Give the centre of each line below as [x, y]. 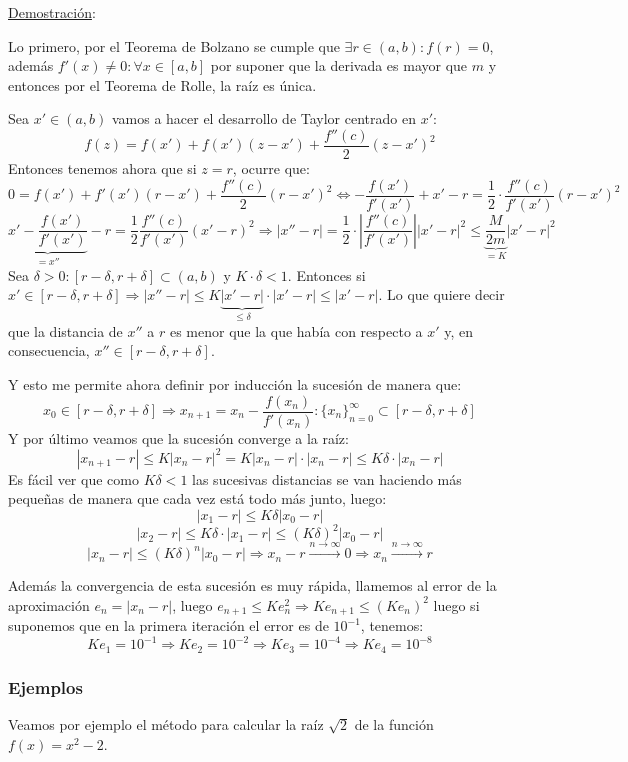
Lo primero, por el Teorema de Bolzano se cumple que [174, 45]
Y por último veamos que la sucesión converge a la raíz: [178, 437]
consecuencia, [49, 350]
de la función [394, 723]
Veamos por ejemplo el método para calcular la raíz [166, 723]
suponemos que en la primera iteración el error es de [168, 625]
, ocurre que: [271, 168]
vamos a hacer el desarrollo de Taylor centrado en [263, 118]
